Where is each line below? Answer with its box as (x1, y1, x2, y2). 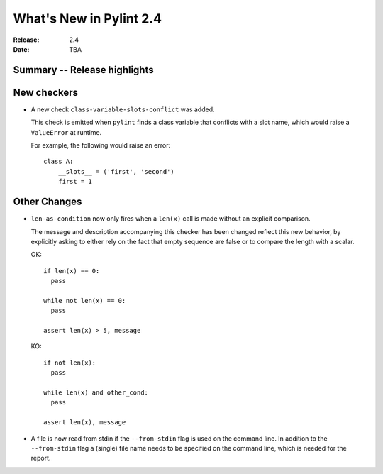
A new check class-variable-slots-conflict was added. (30, 105, 216, 114)
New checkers (13, 86, 78, 99)
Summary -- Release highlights (13, 64, 154, 76)
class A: (43, 158, 74, 166)
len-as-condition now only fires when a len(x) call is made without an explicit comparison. (30, 214, 311, 223)
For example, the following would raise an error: (30, 141, 170, 150)
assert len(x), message (43, 419, 126, 426)
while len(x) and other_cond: (43, 388, 149, 397)
